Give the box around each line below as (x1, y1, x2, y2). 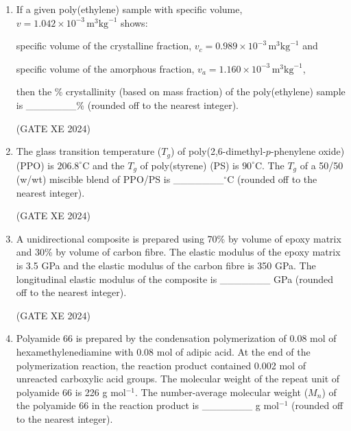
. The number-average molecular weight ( (135, 384, 308, 399)
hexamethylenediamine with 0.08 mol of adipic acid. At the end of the (16, 345, 311, 358)
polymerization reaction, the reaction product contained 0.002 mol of (16, 358, 306, 372)
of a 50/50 (300, 158, 343, 172)
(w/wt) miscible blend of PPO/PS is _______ (16, 172, 224, 186)
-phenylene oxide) (270, 144, 345, 158)
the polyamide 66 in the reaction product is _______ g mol (16, 398, 280, 412)
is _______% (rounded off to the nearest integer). (16, 97, 239, 112)
